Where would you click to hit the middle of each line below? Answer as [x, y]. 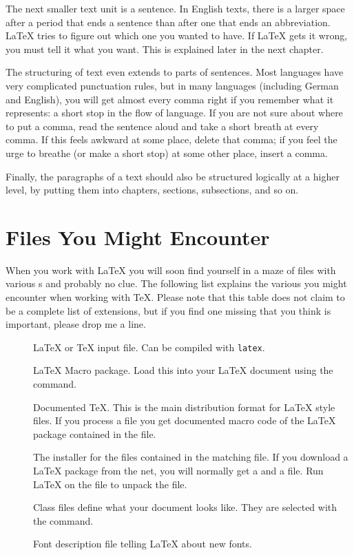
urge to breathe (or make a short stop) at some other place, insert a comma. [167, 153]
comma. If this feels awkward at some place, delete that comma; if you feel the [171, 139]
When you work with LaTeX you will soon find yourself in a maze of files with [171, 270]
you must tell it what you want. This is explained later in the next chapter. [165, 49]
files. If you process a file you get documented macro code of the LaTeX [185, 420]
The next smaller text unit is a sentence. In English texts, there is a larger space [175, 8]
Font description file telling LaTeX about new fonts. [143, 544]
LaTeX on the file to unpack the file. [110, 484]
